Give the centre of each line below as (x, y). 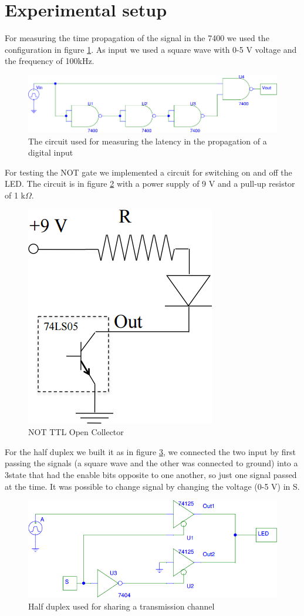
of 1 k (15, 195)
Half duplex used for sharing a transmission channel (121, 606)
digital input (51, 152)
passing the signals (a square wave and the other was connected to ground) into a (151, 463)
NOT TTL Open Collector (76, 432)
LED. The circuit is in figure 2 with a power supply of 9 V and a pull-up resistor (150, 184)
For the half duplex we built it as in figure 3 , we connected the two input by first (150, 451)
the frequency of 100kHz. (50, 61)
